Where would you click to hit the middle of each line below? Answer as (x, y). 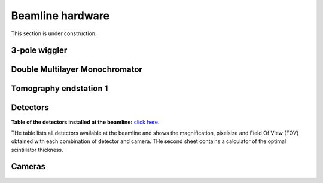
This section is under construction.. (55, 33)
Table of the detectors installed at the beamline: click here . (85, 122)
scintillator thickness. (37, 150)
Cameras (28, 167)
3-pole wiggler (39, 51)
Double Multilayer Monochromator (77, 70)
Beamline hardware (60, 16)
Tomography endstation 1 (60, 89)
